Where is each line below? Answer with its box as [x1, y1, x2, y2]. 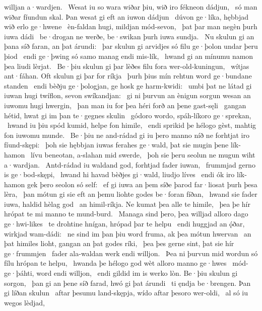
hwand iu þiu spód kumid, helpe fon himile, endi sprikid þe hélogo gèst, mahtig [7, 120, 256, 130]
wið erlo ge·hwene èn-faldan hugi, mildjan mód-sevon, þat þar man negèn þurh [4, 21, 257, 32]
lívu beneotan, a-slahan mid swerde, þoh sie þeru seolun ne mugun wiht [30, 149, 255, 160]
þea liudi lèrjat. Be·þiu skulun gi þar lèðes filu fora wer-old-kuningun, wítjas [4, 60, 249, 71]
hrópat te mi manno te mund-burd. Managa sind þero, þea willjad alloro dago [4, 208, 248, 219]
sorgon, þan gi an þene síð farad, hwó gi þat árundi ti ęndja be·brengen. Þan [4, 277, 251, 288]
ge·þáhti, [4, 268, 34, 278]
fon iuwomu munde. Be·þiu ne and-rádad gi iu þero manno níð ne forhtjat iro [4, 129, 249, 140]
